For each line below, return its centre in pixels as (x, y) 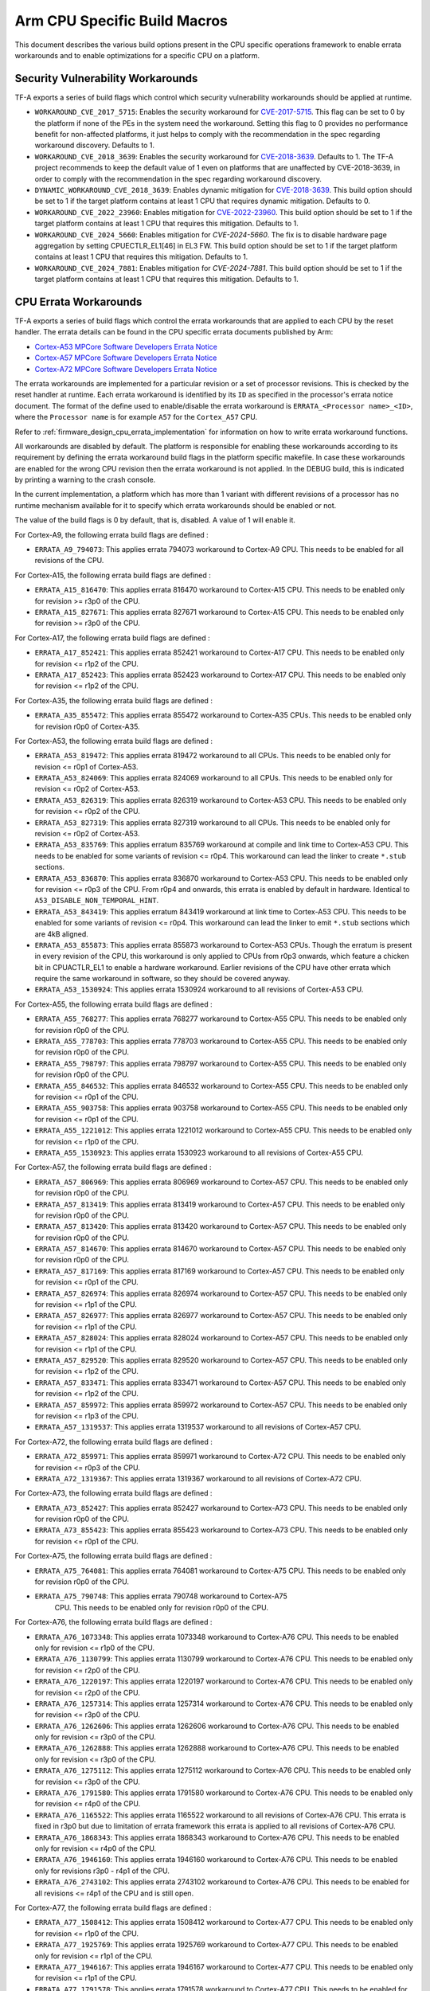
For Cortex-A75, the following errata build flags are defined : (113, 1556)
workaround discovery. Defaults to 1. (95, 145)
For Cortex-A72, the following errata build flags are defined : (113, 1441)
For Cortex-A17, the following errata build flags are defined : (112, 638)
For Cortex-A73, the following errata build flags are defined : (113, 1493)
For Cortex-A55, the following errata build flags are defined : (113, 1004)
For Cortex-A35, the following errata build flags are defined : (113, 700)
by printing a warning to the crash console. (85, 480)
